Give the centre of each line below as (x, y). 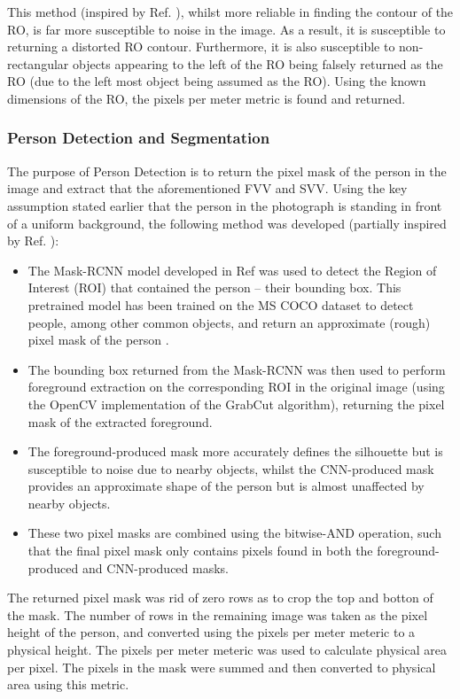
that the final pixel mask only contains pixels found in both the (200, 551)
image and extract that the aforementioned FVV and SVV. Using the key (207, 188)
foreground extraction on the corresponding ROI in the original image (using (236, 387)
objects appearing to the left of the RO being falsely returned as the (257, 63)
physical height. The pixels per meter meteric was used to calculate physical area (227, 650)
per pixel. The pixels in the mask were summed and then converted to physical (222, 667)
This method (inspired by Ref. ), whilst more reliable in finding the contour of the (230, 12)
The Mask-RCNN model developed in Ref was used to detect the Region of (232, 270)
